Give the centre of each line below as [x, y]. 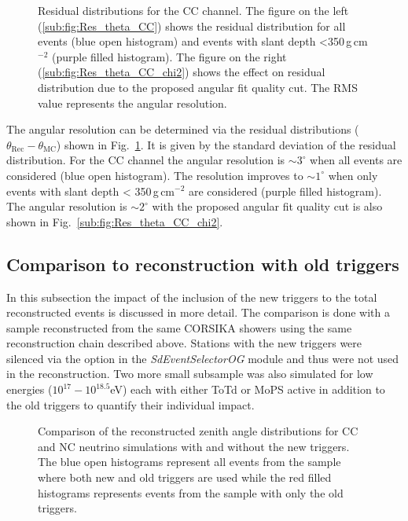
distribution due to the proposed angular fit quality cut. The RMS [198, 87]
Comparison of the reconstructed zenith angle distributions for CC [198, 431]
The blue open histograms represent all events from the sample [189, 462]
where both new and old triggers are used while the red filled [185, 477]
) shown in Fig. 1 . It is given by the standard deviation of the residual [226, 144]
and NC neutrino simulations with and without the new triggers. [194, 446]
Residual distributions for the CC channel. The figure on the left [193, 10]
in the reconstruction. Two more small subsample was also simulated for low [190, 374]
